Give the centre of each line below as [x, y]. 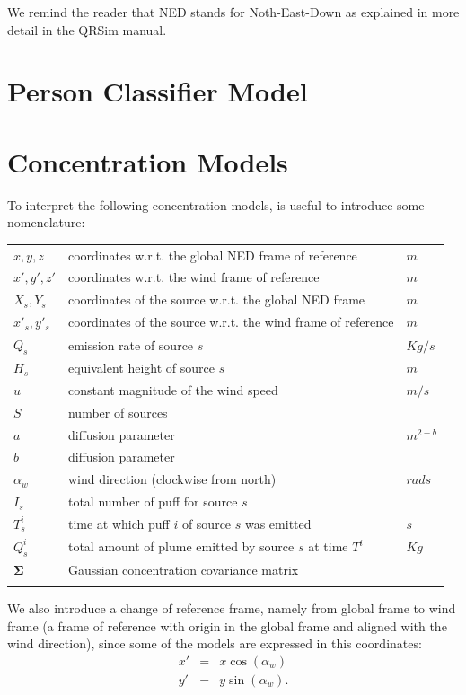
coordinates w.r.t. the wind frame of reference [193, 277]
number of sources [118, 412]
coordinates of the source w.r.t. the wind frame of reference [231, 322]
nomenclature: [46, 222]
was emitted [278, 523]
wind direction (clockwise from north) [172, 479]
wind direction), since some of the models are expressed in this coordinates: [215, 643]
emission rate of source [131, 344]
